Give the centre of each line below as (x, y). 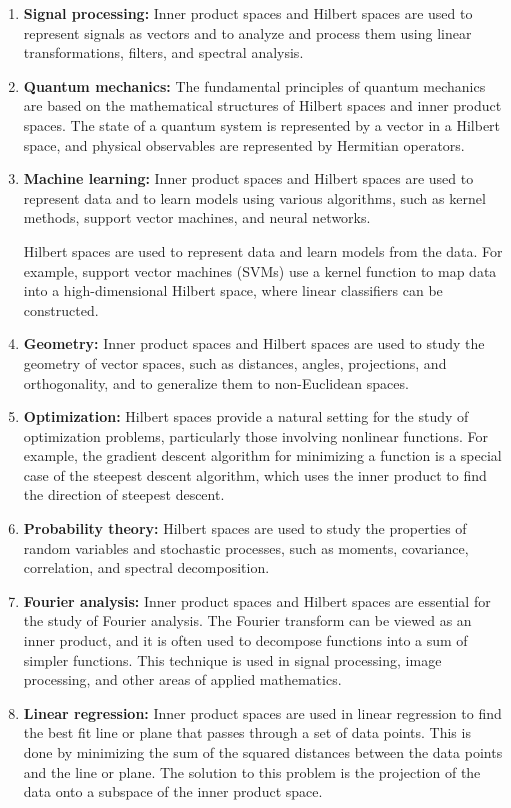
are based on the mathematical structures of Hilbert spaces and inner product (262, 105)
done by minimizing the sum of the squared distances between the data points (263, 752)
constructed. (61, 309)
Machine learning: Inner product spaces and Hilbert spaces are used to (248, 178)
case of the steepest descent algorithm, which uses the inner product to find (255, 474)
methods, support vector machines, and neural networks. (197, 217)
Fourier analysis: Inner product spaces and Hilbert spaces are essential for (257, 600)
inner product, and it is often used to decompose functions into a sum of (245, 640)
